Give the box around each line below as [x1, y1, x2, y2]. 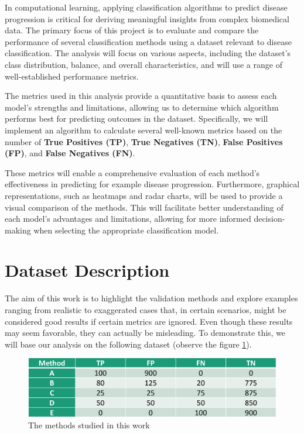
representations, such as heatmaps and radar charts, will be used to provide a [5, 189, 283, 201]
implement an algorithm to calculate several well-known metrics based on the [5, 123, 282, 136]
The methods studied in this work [28, 418, 150, 431]
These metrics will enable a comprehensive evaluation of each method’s [5, 166, 260, 178]
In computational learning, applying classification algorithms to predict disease [5, 1, 288, 13]
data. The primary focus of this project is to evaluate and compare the [5, 24, 259, 36]
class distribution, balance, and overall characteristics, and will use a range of [5, 58, 282, 70]
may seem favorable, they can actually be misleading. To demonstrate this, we [5, 327, 286, 339]
